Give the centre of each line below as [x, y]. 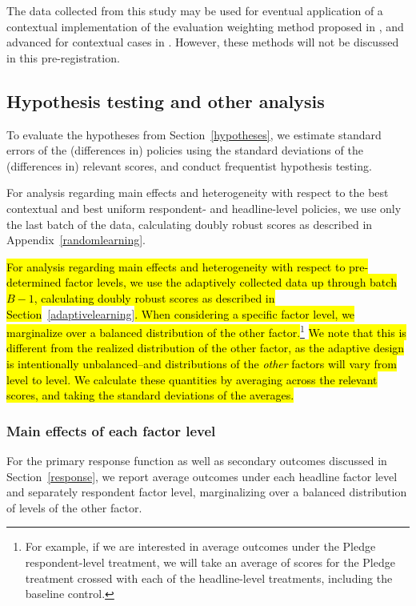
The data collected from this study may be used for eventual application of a [195, 10]
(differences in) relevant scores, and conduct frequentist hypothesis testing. [189, 165]
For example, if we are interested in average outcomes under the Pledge [200, 546]
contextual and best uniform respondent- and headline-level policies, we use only [204, 208]
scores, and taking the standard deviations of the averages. [150, 395]
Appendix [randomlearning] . [76, 240]
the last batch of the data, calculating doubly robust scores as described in [190, 224]
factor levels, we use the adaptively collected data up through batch [231, 282]
